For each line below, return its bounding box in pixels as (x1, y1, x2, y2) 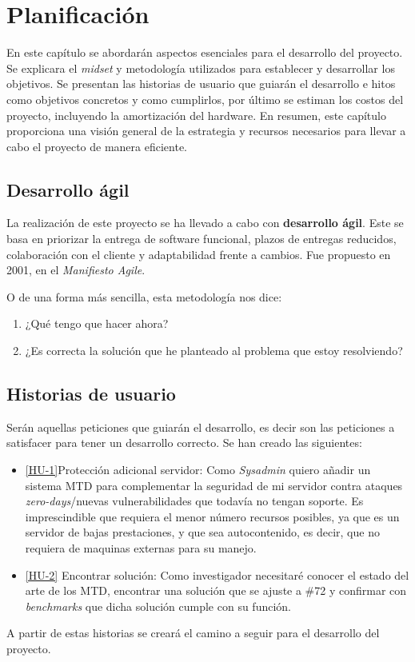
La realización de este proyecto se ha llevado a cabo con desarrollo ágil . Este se (6, 214, 404, 231)
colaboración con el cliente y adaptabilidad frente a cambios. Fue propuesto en (6, 245, 391, 262)
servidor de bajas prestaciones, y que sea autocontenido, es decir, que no (25, 524, 380, 540)
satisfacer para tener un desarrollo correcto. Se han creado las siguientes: (6, 434, 362, 451)
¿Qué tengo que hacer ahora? (25, 315, 169, 332)
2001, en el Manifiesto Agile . (6, 261, 146, 278)
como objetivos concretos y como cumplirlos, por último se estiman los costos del (6, 90, 404, 107)
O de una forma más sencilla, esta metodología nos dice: (6, 288, 282, 305)
